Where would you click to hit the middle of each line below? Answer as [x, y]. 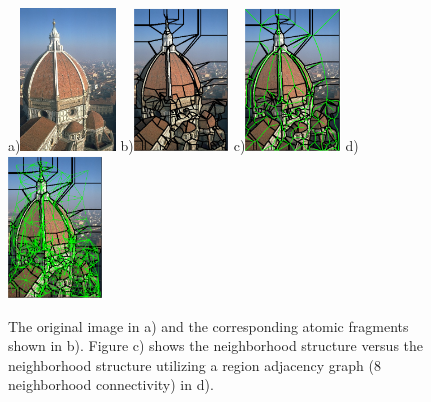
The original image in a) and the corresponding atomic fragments [208, 325]
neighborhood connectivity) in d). [111, 384]
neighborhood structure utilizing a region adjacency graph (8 [194, 364]
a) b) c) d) [183, 144]
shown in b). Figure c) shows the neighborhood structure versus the [216, 345]
